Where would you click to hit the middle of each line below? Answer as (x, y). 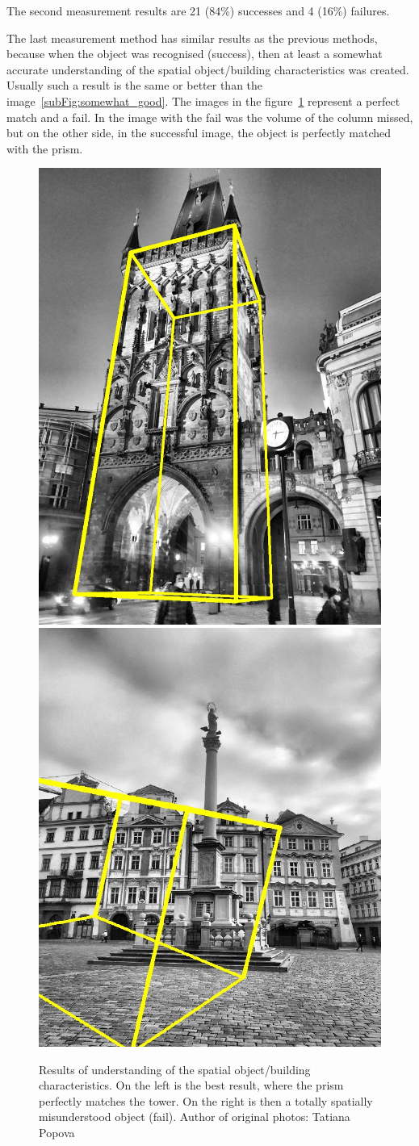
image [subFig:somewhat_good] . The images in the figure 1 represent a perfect (203, 100)
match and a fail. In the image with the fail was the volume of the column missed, (210, 117)
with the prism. (45, 148)
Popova (57, 1132)
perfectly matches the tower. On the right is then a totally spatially (206, 1100)
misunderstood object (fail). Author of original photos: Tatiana (195, 1117)
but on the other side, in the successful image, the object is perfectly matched (199, 133)
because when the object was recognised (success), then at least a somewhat (195, 54)
